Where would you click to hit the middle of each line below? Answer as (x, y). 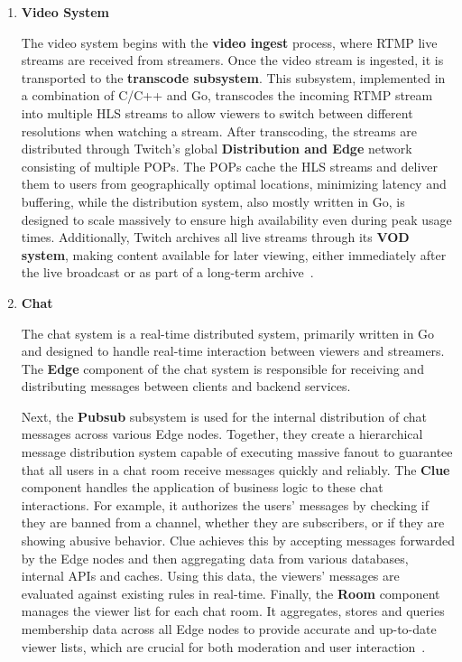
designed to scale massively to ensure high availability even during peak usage (236, 219)
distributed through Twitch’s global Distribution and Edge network (217, 149)
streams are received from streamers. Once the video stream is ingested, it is (232, 60)
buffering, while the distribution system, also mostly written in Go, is (213, 201)
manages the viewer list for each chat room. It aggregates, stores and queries (233, 611)
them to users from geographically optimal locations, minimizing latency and (234, 184)
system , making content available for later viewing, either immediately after (234, 254)
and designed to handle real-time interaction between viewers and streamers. (233, 351)
